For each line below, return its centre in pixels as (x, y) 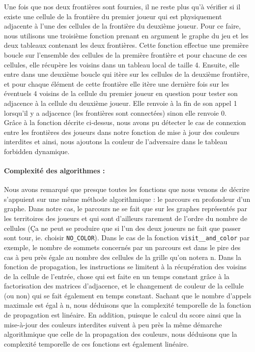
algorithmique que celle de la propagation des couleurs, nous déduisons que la (121, 334)
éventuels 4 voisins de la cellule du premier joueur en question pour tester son (121, 93)
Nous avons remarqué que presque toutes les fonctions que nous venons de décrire (127, 189)
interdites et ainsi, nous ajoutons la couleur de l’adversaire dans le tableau (116, 142)
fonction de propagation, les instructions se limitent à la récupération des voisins (125, 267)
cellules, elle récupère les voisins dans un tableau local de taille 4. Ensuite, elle (122, 64)
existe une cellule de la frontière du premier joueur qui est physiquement (113, 16)
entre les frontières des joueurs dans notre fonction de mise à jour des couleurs (122, 132)
